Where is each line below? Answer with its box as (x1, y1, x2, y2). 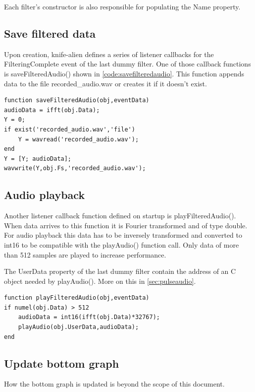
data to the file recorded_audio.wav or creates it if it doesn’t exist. (4, 78, 207, 88)
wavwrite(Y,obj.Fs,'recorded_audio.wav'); (4, 165, 146, 172)
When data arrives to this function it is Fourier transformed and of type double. (4, 220, 248, 230)
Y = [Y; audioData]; (4, 155, 72, 162)
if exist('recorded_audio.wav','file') (4, 126, 135, 133)
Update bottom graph (4, 355, 119, 371)
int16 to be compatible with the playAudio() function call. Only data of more (4, 239, 239, 250)
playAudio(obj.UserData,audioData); (18, 324, 139, 331)
